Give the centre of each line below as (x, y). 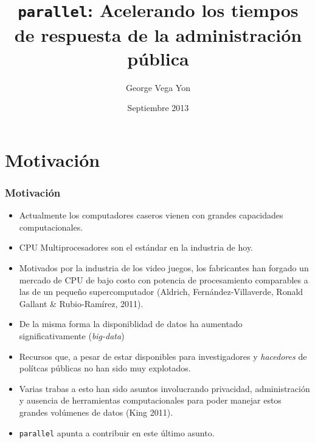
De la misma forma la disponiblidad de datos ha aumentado (131, 324)
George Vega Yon (158, 87)
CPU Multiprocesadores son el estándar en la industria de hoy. (136, 247)
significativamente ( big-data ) (72, 335)
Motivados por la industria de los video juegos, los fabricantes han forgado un (164, 268)
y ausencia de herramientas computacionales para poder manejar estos (150, 400)
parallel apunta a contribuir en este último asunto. (117, 432)
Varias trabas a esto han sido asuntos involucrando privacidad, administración (164, 388)
